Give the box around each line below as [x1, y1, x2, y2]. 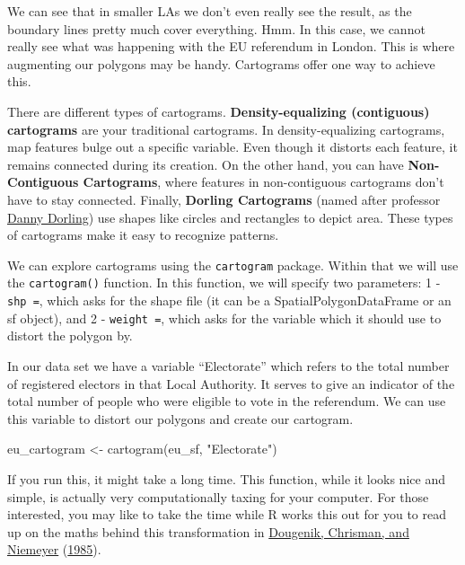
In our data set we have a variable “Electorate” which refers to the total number [7, 356, 450, 375]
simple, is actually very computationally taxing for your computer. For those [7, 487, 429, 506]
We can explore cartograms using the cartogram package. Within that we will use [7, 255, 459, 274]
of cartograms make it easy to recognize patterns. [7, 225, 279, 244]
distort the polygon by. [7, 326, 133, 345]
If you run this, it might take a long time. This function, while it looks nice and [7, 469, 445, 488]
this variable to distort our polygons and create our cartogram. [7, 409, 354, 428]
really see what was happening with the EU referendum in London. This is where [7, 37, 455, 56]
